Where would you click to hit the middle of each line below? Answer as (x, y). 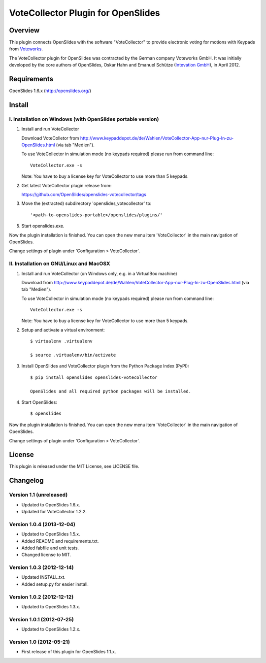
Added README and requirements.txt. (60, 541)
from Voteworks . (26, 49)
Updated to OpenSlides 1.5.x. (51, 534)
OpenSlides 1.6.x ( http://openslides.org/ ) (50, 91)
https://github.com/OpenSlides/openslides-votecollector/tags (84, 195)
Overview (24, 30)
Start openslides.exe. (43, 226)
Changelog (26, 481)
